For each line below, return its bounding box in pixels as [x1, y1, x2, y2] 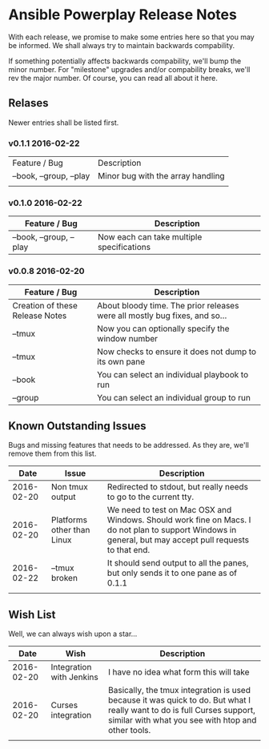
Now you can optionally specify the [97, 323, 230, 334]
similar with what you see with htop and [107, 715, 257, 726]
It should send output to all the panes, [106, 558, 249, 569]
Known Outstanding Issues [8, 419, 147, 433]
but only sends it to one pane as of [106, 567, 238, 578]
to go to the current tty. [106, 491, 195, 502]
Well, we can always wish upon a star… [8, 629, 138, 638]
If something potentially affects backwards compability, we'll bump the [8, 56, 242, 66]
